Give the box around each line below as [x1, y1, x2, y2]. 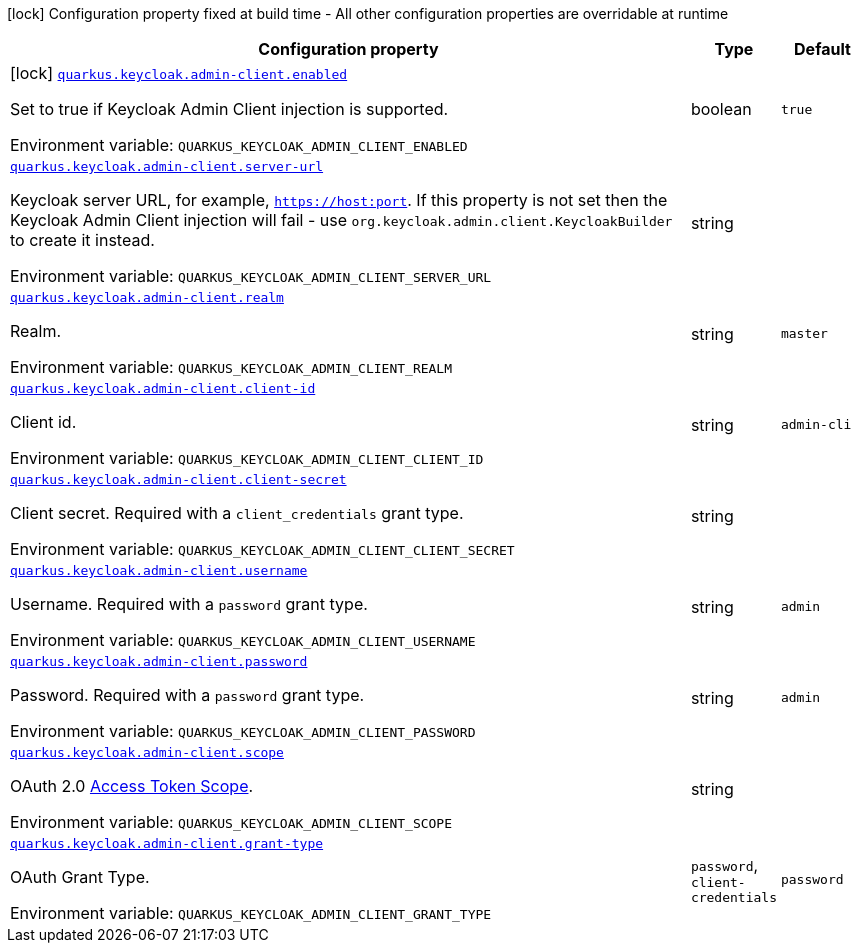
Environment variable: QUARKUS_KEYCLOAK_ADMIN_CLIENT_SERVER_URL [10, 266, 492, 286]
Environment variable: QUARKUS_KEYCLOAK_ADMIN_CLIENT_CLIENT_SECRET [10, 539, 515, 559]
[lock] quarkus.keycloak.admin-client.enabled [10, 63, 348, 83]
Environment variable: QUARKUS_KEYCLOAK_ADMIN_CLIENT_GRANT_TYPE [10, 903, 492, 923]
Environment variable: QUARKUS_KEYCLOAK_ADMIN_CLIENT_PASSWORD [10, 721, 476, 741]
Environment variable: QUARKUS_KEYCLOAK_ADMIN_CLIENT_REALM [10, 357, 453, 377]
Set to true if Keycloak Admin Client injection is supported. [10, 99, 449, 119]
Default [794, 39, 851, 59]
